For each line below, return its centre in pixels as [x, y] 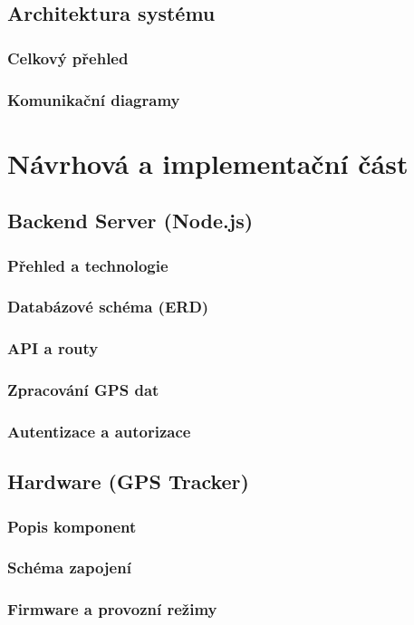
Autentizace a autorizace [99, 431]
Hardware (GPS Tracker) [128, 481]
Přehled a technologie [88, 265]
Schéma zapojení [69, 567]
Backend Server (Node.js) [130, 221]
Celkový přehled [68, 58]
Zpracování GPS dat [83, 390]
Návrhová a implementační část [208, 163]
